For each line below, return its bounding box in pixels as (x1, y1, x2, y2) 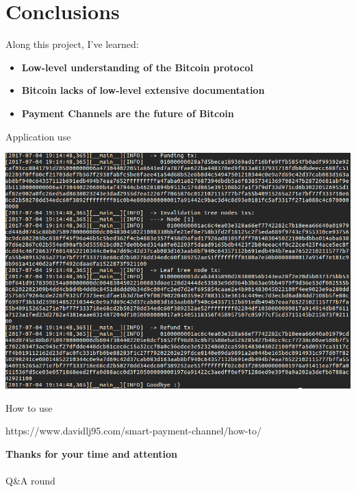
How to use (5, 400, 53, 415)
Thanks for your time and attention (5, 447, 178, 461)
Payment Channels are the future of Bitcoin (21, 106, 234, 120)
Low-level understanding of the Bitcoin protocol (21, 60, 253, 74)
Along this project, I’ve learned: (5, 37, 139, 51)
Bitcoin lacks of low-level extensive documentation (21, 83, 265, 97)
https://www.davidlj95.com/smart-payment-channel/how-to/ (5, 423, 262, 438)
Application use (5, 129, 71, 143)
